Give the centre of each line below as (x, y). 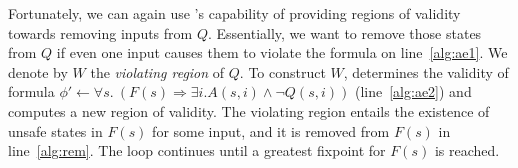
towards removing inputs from (100, 32)
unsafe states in (55, 130)
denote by (38, 71)
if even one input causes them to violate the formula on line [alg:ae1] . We (282, 52)
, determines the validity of (426, 71)
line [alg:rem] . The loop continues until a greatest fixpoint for (197, 150)
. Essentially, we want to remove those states (344, 32)
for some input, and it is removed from (271, 130)
